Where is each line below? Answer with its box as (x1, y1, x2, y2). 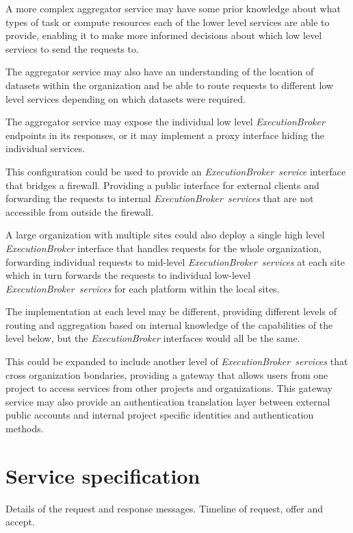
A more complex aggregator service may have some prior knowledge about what (5, 1, 341, 15)
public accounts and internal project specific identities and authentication (5, 408, 314, 422)
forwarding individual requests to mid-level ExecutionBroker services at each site (5, 254, 345, 269)
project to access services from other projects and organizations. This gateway (5, 381, 332, 395)
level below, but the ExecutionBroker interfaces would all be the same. (5, 331, 300, 345)
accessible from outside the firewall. (5, 204, 154, 219)
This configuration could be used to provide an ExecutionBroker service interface (5, 164, 346, 178)
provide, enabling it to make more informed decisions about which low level (5, 28, 322, 42)
